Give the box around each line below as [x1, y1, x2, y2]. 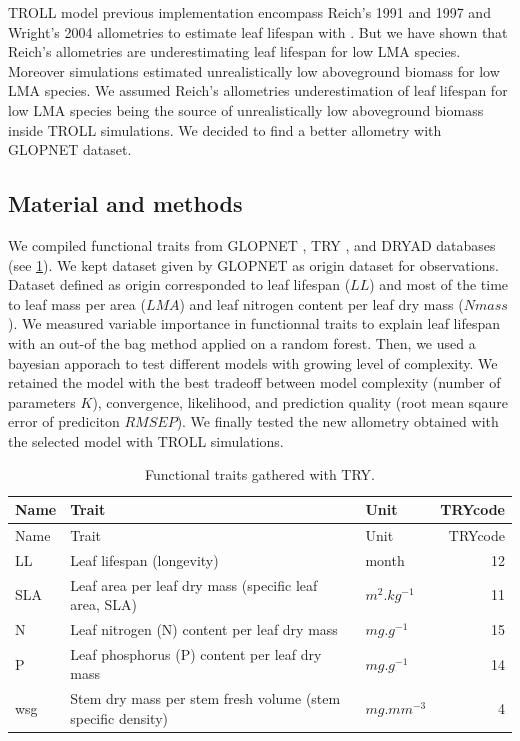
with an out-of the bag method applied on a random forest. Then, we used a [8, 332, 476, 353]
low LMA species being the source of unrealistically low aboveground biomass [8, 99, 484, 120]
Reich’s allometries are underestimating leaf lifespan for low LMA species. [8, 41, 461, 62]
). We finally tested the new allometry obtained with [176, 411, 499, 432]
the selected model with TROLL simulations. [8, 430, 284, 451]
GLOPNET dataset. [8, 139, 132, 160]
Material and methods [8, 188, 243, 219]
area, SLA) [70, 594, 137, 615]
